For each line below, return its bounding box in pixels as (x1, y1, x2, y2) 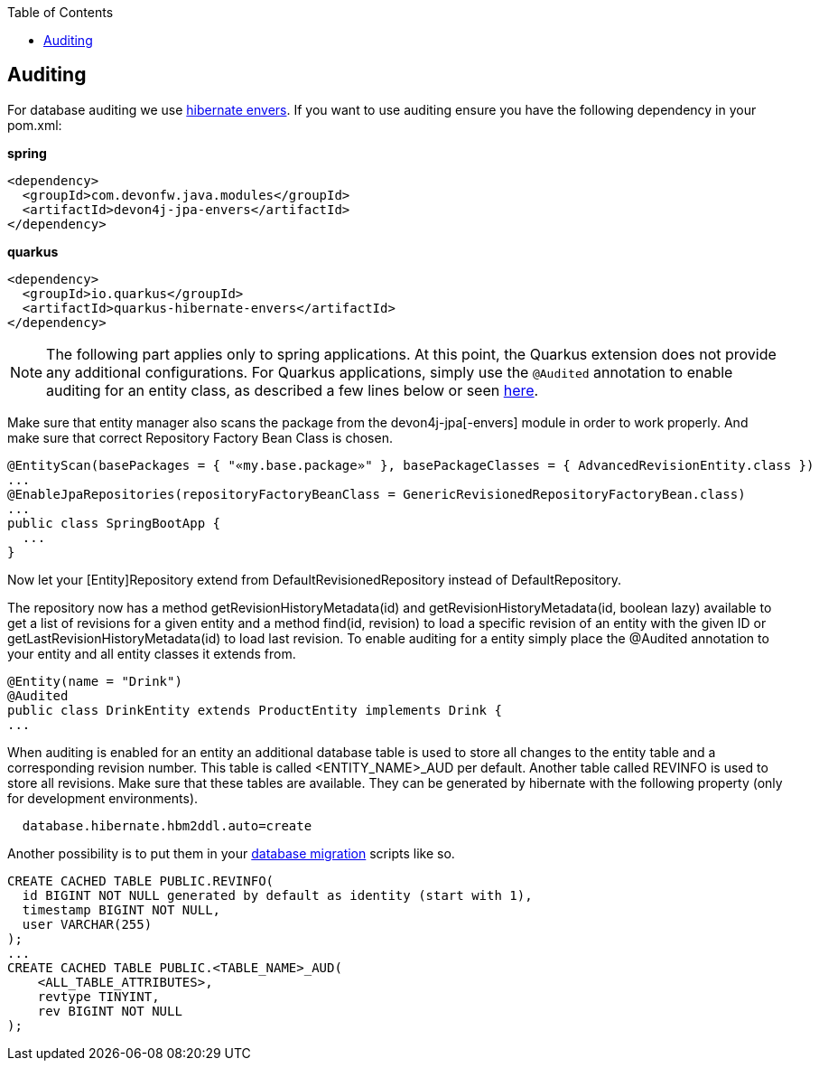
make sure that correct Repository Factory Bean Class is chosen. (7, 429, 393, 445)
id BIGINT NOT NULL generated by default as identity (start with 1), (22, 887, 533, 903)
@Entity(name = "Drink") (7, 673, 182, 689)
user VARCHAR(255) (22, 916, 153, 932)
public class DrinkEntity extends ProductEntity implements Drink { (7, 702, 502, 717)
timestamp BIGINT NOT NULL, (22, 902, 221, 917)
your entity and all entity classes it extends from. (7, 645, 296, 661)
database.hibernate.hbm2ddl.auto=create (22, 818, 312, 833)
